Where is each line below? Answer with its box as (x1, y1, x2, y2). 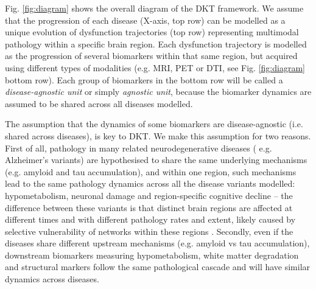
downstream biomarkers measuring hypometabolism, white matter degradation (5, 248, 299, 261)
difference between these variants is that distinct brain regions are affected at (5, 201, 293, 214)
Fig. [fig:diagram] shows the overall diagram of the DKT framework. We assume (5, 2, 304, 14)
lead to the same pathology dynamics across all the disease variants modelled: (5, 177, 295, 190)
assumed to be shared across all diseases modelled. (5, 97, 193, 110)
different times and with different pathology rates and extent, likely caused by (5, 213, 296, 226)
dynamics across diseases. (5, 273, 99, 285)
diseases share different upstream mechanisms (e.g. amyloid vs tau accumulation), (5, 237, 310, 249)
